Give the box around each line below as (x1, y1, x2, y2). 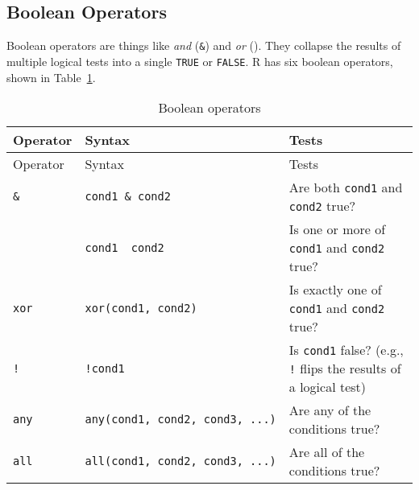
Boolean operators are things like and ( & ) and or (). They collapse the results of (6, 37, 401, 54)
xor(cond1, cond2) (85, 301, 197, 315)
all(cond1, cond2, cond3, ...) (85, 455, 276, 468)
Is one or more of (288, 220, 386, 239)
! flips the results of (288, 359, 401, 378)
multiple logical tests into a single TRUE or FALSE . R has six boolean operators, (6, 52, 393, 69)
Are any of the (288, 401, 371, 420)
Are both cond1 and (288, 178, 403, 197)
